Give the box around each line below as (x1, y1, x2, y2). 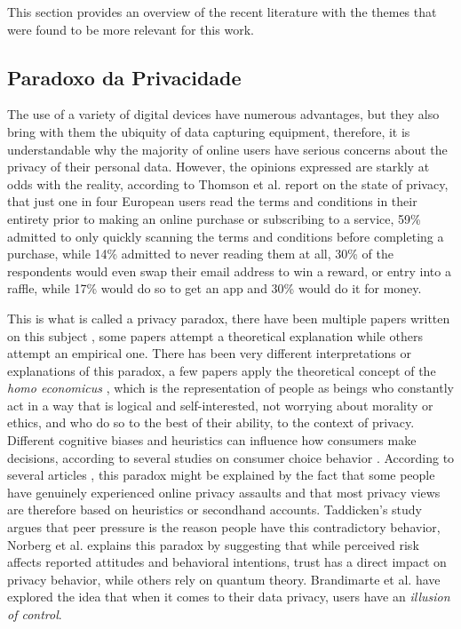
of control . (7, 605, 62, 624)
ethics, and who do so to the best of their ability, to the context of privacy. (7, 413, 415, 432)
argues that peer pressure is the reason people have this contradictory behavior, (7, 518, 441, 537)
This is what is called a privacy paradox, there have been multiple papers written (7, 308, 450, 327)
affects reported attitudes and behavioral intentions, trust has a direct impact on (7, 553, 447, 571)
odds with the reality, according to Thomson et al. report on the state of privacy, (7, 174, 449, 193)
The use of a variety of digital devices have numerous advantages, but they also (7, 105, 440, 123)
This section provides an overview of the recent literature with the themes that (7, 3, 437, 20)
